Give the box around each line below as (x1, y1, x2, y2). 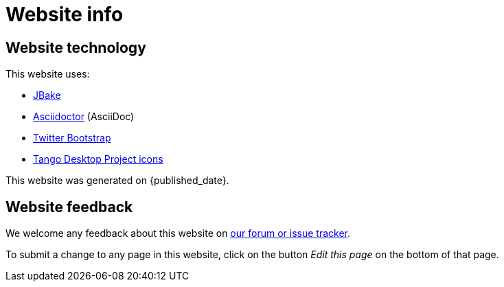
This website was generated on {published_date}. (5, 174, 229, 187)
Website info (5, 3, 124, 26)
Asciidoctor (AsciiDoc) (33, 111, 135, 123)
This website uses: (5, 68, 90, 80)
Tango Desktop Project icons (33, 153, 163, 165)
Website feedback (5, 198, 133, 216)
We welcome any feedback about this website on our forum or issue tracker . (5, 227, 350, 240)
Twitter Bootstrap (33, 132, 111, 144)
